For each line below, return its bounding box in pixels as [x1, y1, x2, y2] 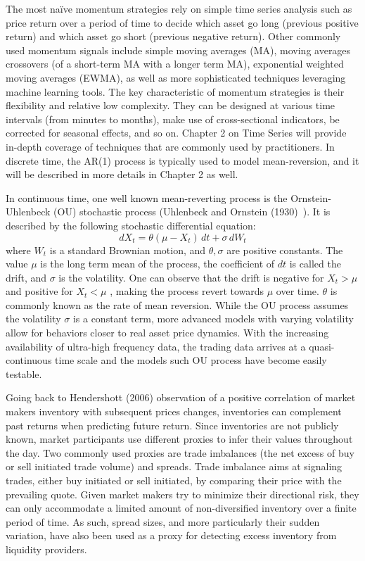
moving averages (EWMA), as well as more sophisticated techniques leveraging [6, 70, 346, 84]
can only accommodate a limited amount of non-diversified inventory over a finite [6, 500, 357, 515]
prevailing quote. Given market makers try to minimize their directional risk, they [6, 486, 359, 501]
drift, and [6, 270, 47, 284]
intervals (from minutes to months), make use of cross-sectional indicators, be [6, 111, 340, 126]
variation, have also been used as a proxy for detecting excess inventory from [6, 528, 337, 543]
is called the [289, 256, 341, 271]
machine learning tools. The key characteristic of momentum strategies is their [6, 84, 345, 99]
